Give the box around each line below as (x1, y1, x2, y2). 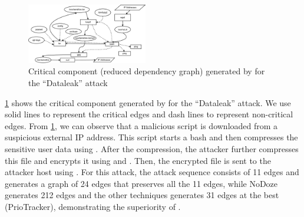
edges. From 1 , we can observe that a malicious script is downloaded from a (5, 119, 278, 131)
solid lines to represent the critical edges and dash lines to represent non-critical (5, 108, 293, 120)
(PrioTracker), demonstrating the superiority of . (5, 200, 181, 212)
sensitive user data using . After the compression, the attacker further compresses (5, 143, 299, 154)
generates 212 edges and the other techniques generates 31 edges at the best (5, 189, 279, 201)
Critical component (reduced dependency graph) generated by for (28, 65, 265, 77)
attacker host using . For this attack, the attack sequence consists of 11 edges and (5, 166, 299, 178)
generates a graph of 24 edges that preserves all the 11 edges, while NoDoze (5, 177, 278, 189)
